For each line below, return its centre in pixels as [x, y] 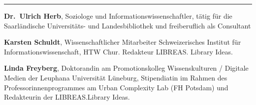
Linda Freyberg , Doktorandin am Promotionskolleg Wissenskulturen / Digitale [126, 68]
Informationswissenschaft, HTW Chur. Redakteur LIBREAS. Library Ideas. [118, 51]
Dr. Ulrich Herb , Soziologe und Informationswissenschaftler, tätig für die [118, 16]
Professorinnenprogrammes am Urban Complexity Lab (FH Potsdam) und [116, 87]
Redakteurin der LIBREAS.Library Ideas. [67, 97]
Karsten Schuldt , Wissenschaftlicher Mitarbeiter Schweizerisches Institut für [123, 42]
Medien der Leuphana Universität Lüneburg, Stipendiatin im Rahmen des [116, 77]
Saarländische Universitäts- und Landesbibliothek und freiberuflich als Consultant [128, 25]
